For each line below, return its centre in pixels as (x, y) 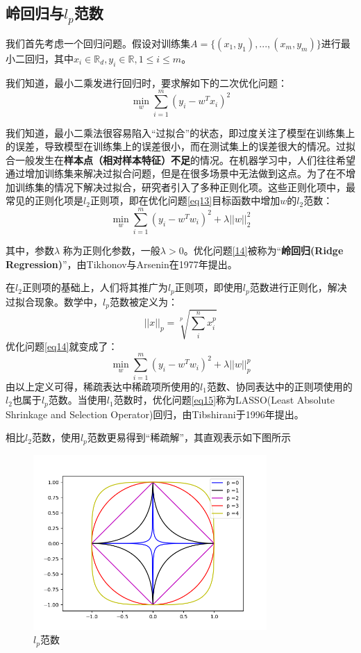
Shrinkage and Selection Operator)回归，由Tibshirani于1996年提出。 (155, 414)
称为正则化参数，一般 (111, 250)
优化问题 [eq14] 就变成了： (62, 346)
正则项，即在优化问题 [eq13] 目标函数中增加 (185, 200)
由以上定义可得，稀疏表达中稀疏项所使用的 (103, 386)
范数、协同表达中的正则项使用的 (279, 386)
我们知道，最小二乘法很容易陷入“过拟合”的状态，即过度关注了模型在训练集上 (180, 132)
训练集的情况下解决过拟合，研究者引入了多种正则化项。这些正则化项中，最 (185, 187)
